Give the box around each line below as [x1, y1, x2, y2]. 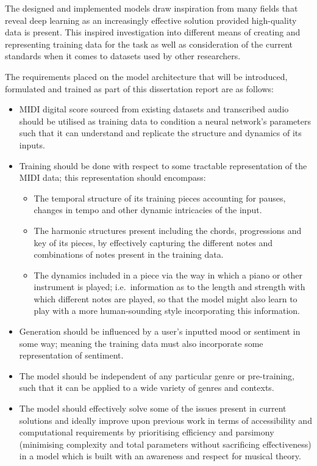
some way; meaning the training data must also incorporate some [19, 337, 263, 349]
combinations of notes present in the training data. [34, 248, 224, 261]
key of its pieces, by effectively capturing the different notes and [34, 236, 273, 249]
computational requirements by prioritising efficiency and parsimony [19, 426, 274, 439]
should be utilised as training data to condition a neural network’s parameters [19, 114, 311, 127]
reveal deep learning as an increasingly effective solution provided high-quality [5, 13, 297, 26]
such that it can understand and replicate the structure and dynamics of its [19, 126, 302, 139]
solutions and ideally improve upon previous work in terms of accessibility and [19, 413, 312, 426]
